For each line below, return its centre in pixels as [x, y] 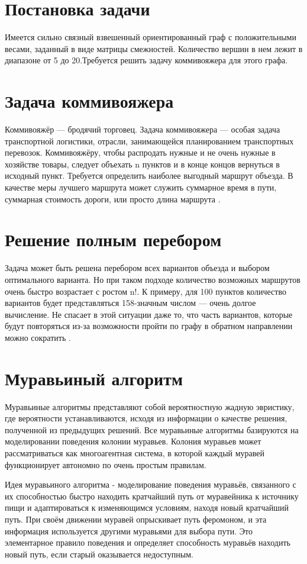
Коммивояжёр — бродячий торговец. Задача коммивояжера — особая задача [143, 129]
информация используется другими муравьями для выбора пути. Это [129, 531]
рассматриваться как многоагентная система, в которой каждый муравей [135, 452]
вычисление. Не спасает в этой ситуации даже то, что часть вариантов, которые [149, 314]
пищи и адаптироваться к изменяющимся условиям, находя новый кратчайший [147, 507]
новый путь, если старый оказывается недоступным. [99, 554]
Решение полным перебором [113, 239]
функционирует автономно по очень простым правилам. [106, 464]
